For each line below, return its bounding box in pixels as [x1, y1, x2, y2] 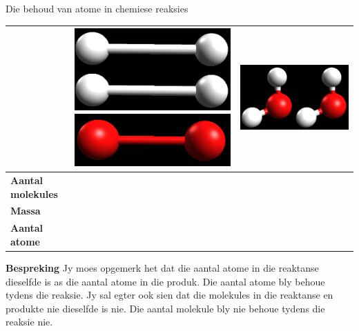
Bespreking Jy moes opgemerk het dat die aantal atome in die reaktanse [6, 261, 319, 274]
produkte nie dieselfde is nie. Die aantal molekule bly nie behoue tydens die [6, 301, 325, 315]
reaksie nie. [6, 314, 53, 329]
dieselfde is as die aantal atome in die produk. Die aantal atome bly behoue [6, 274, 325, 288]
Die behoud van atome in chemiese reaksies [6, 1, 188, 15]
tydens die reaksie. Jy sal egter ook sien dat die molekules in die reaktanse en [6, 288, 333, 302]
